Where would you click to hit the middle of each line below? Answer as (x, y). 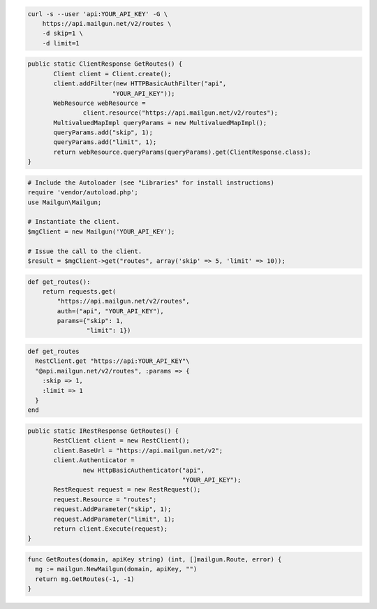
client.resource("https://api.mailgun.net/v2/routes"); (180, 113)
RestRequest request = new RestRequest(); (127, 490)
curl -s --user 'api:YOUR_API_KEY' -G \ (97, 14)
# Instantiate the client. (74, 222)
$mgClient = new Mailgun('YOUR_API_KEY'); (101, 231)
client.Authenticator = (94, 460)
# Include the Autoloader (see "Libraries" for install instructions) (151, 182)
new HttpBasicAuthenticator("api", (144, 470)
